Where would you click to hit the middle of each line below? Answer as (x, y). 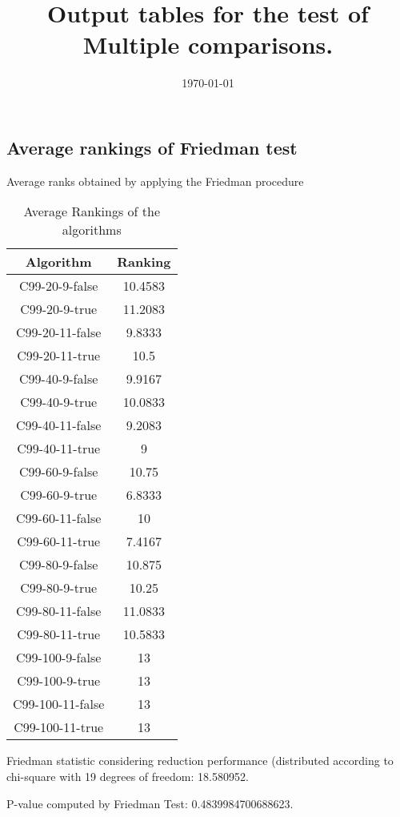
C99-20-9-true (59, 309)
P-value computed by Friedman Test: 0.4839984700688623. (150, 803)
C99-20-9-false (59, 286)
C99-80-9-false (59, 565)
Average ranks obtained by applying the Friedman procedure (155, 181)
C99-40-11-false (59, 425)
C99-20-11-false (59, 332)
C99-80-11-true (59, 634)
